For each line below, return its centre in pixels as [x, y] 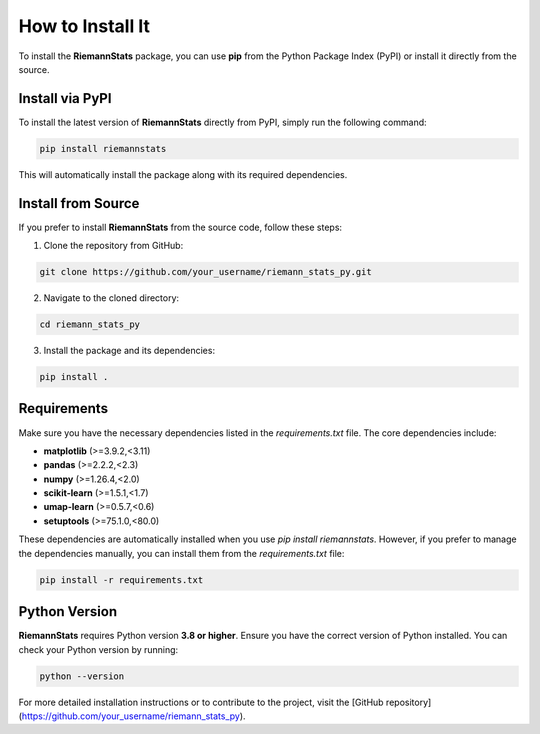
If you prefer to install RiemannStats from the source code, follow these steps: [180, 227]
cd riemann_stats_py [89, 324]
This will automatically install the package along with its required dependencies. [183, 174]
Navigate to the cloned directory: [111, 298]
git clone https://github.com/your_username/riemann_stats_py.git [205, 272]
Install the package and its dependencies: [129, 351]
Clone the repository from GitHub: [113, 246]
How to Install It [84, 26]
